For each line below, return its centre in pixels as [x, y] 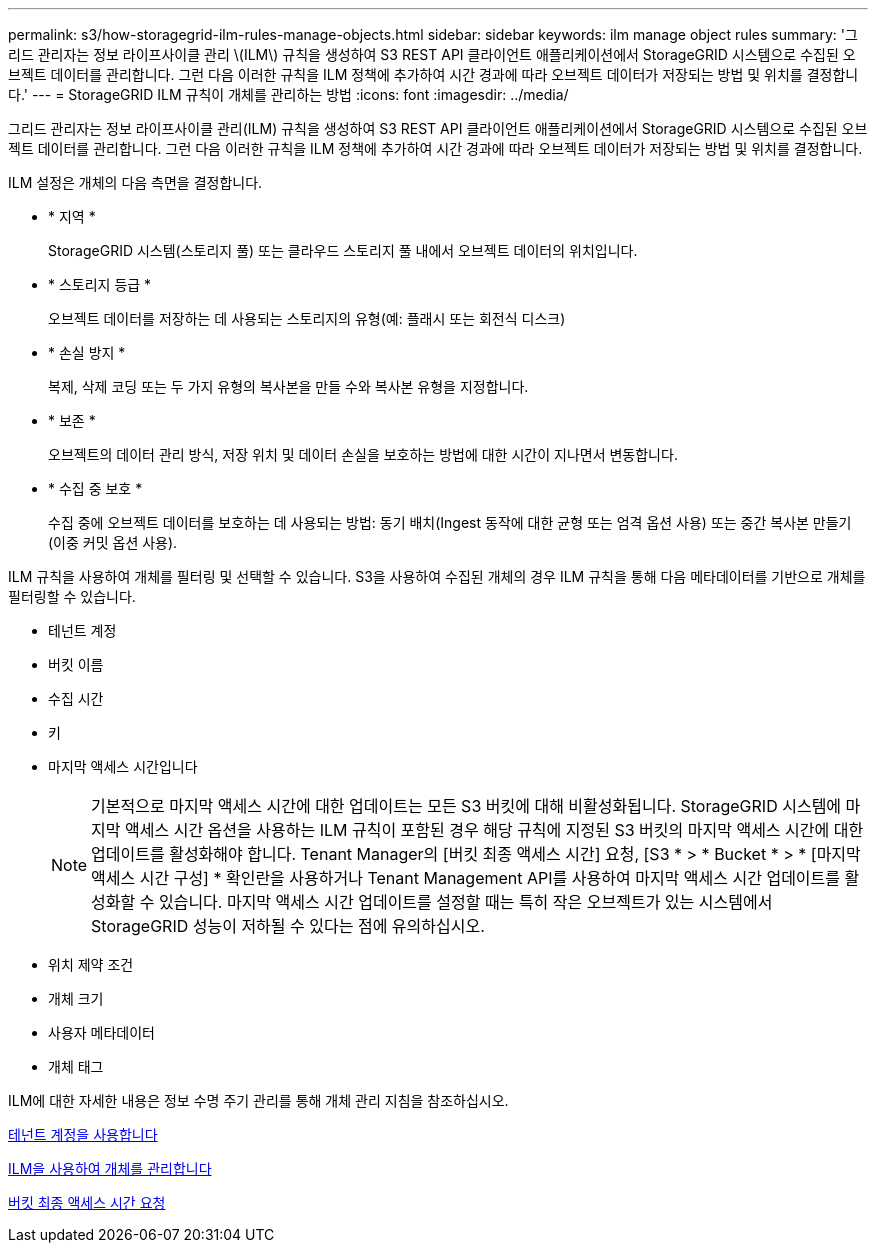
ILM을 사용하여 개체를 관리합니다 [110, 1168]
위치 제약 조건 [91, 964]
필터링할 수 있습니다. [72, 596]
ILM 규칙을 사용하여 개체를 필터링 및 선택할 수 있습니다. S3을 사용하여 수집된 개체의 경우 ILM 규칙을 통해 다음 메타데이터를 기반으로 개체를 [437, 576]
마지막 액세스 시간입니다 [123, 766]
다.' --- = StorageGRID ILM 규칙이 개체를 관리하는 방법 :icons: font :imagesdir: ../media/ [288, 94]
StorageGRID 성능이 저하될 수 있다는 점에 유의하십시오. [288, 926]
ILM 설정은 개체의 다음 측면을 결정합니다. [135, 182]
